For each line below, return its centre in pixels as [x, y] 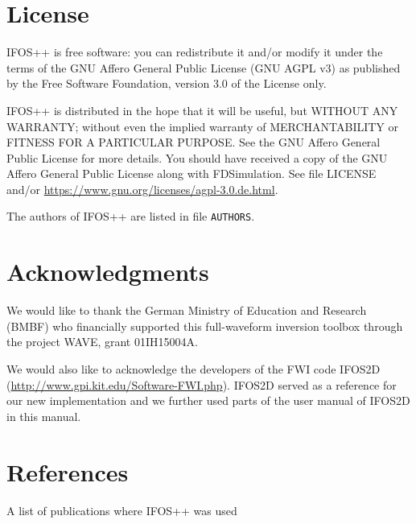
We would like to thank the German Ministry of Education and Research [187, 310]
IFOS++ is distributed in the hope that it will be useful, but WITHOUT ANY [202, 110]
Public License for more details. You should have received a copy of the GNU [197, 157]
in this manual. [44, 416]
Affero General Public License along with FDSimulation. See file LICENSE [192, 173]
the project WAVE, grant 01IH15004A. [102, 342]
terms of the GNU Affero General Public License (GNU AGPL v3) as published [204, 67]
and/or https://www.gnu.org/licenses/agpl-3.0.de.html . [142, 189]
